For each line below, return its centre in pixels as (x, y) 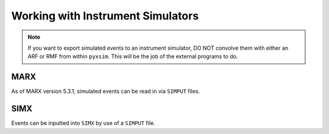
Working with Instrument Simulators (105, 16)
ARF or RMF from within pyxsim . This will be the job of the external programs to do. (133, 56)
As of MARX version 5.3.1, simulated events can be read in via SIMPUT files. (106, 92)
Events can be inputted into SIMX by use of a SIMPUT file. (83, 123)
